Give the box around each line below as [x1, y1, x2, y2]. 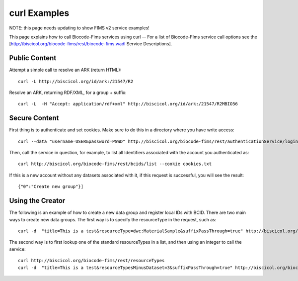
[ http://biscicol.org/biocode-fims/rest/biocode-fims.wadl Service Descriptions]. [9, 41, 172, 47]
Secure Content [9, 114, 59, 122]
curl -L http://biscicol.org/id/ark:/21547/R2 [18, 79, 134, 84]
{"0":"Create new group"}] [18, 184, 84, 189]
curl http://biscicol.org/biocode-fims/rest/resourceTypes [18, 258, 165, 264]
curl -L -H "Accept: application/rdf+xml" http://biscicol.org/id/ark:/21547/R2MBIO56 [18, 101, 238, 107]
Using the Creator [9, 196, 66, 205]
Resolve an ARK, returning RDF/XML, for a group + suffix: [9, 90, 127, 95]
